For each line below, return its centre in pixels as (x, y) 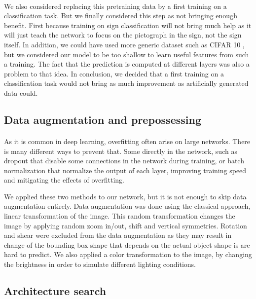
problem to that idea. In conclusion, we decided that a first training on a (114, 73)
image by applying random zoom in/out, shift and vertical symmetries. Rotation (126, 225)
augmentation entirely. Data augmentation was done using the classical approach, (127, 206)
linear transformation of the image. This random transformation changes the (120, 216)
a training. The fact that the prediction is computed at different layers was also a (127, 64)
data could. (21, 93)
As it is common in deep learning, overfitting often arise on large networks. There (127, 141)
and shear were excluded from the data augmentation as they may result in (118, 235)
